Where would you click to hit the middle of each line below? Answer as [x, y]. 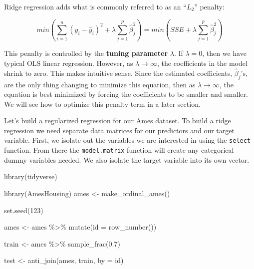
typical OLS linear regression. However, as [69, 63]
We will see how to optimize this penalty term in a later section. [102, 104]
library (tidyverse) [31, 176]
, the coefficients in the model [202, 63]
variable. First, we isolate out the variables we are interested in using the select [127, 140]
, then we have [224, 53]
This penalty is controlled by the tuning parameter [86, 53]
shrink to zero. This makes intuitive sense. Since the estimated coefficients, [118, 73]
